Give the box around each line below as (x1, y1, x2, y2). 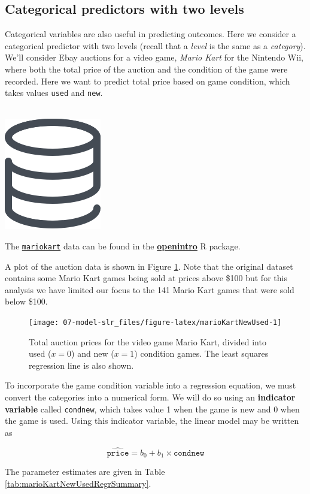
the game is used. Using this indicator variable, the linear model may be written (5, 414, 299, 427)
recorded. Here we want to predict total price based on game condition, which (5, 74, 290, 87)
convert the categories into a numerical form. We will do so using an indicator (5, 391, 296, 403)
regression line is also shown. (29, 359, 134, 371)
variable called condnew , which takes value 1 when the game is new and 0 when (5, 402, 300, 415)
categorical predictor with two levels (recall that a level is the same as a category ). (5, 39, 306, 52)
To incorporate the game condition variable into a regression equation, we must (5, 379, 296, 391)
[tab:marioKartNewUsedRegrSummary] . (5, 477, 151, 489)
